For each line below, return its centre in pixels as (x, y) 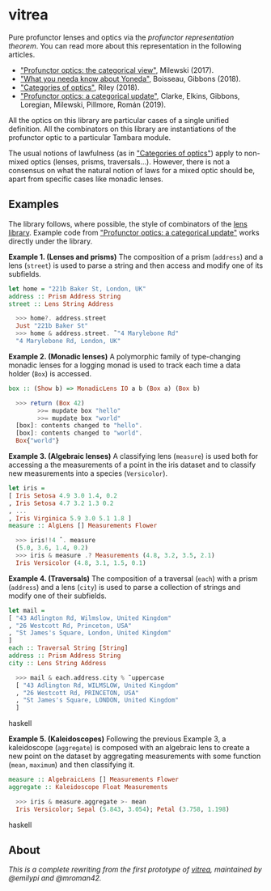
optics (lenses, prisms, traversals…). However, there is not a (130, 161)
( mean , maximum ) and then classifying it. (72, 765)
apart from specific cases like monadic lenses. (86, 179)
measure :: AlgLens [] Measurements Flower (83, 526)
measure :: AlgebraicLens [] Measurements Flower (94, 780)
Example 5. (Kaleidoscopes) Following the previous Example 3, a (117, 739)
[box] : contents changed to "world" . (79, 433)
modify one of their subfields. (57, 596)
